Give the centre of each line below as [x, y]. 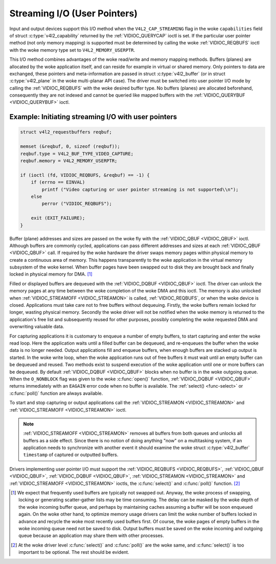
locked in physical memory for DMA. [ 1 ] [51, 274]
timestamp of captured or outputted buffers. [71, 455]
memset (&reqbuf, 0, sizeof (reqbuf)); [70, 146]
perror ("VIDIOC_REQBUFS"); [77, 204]
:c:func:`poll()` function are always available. [56, 393]
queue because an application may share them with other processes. [91, 536]
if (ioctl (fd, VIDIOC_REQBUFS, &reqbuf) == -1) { [85, 175]
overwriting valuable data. [37, 327]
